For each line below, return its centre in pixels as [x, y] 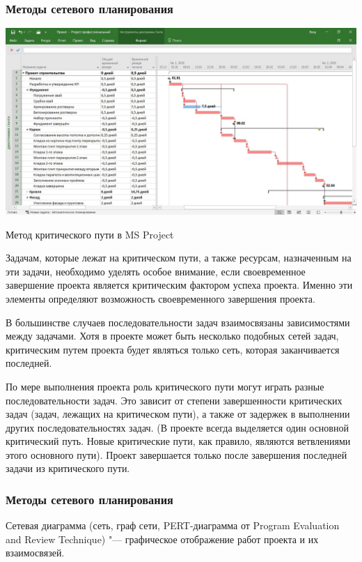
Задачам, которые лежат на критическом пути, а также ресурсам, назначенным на [179, 258]
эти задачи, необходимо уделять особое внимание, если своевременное [156, 271]
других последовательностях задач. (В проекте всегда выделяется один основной [177, 427]
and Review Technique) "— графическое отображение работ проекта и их [162, 539]
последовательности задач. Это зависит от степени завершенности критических [174, 400]
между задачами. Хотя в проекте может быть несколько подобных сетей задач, [172, 336]
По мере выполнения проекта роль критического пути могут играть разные [165, 386]
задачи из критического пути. [68, 468]
